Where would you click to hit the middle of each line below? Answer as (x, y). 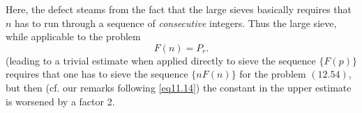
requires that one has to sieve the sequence (97, 74)
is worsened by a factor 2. (60, 101)
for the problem (273, 74)
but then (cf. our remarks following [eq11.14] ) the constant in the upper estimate (179, 87)
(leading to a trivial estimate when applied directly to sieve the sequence (161, 60)
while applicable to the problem (73, 36)
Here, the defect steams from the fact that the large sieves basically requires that (179, 9)
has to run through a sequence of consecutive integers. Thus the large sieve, (176, 23)
